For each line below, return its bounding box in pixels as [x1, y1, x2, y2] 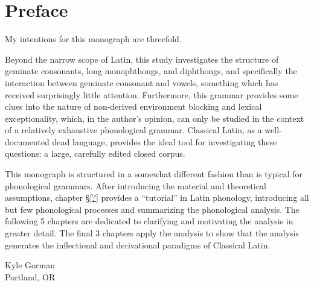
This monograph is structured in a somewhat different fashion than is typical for [5, 168, 303, 180]
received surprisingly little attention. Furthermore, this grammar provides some [5, 88, 298, 101]
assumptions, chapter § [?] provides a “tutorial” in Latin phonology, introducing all [5, 191, 309, 204]
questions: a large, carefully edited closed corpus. [5, 147, 185, 160]
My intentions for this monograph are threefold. [5, 33, 182, 45]
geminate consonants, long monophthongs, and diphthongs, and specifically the [5, 65, 297, 77]
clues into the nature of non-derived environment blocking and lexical [5, 100, 262, 113]
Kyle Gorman [5, 259, 55, 271]
